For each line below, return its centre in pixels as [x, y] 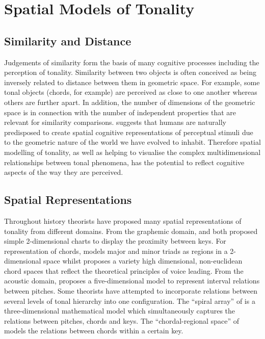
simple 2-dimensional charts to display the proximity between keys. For [115, 241]
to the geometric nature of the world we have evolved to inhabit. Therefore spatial [132, 142]
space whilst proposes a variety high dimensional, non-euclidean [143, 261]
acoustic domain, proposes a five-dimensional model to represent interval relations [132, 281]
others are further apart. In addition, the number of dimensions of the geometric [130, 102]
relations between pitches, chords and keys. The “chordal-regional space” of [122, 320]
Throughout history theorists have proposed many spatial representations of [123, 220]
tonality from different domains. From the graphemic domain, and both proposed [131, 231]
